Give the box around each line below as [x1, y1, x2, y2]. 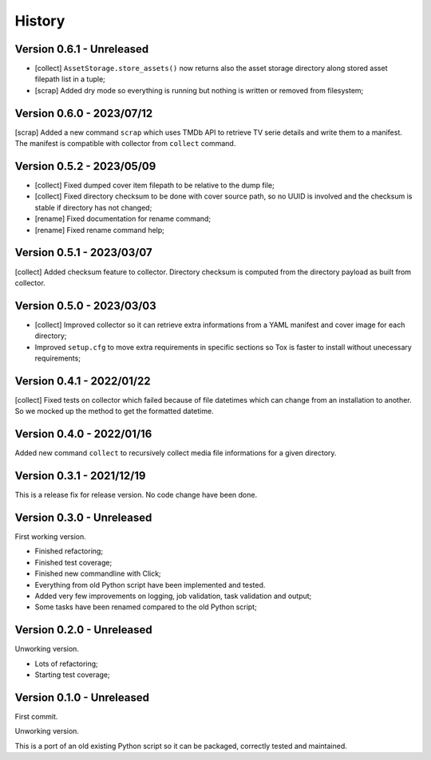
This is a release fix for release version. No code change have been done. [14, 490, 258, 500]
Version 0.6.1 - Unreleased [14, 42, 149, 56]
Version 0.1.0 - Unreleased [14, 691, 149, 704]
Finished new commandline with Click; [34, 569, 161, 578]
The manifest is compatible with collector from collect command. [14, 139, 236, 148]
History [14, 12, 65, 30]
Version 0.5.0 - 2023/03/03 [14, 299, 157, 313]
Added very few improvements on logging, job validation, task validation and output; [34, 591, 312, 601]
